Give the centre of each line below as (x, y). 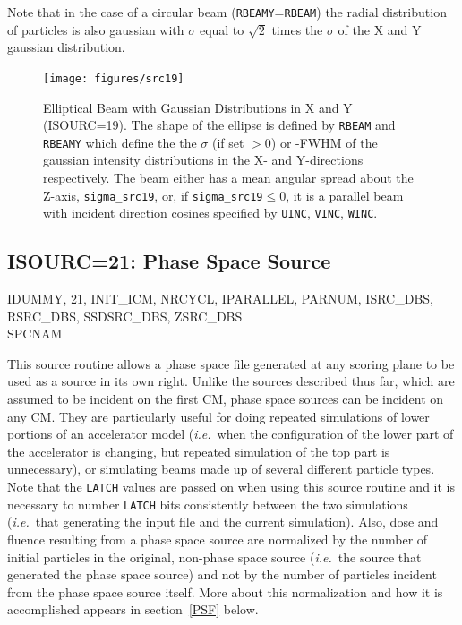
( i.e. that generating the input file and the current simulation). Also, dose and (223, 522)
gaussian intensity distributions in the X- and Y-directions (203, 160)
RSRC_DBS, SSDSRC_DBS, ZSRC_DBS (125, 316)
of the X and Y (380, 29)
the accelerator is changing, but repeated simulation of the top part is (199, 451)
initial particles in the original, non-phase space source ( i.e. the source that (214, 557)
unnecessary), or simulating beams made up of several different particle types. (221, 469)
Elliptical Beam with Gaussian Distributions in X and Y (198, 107)
